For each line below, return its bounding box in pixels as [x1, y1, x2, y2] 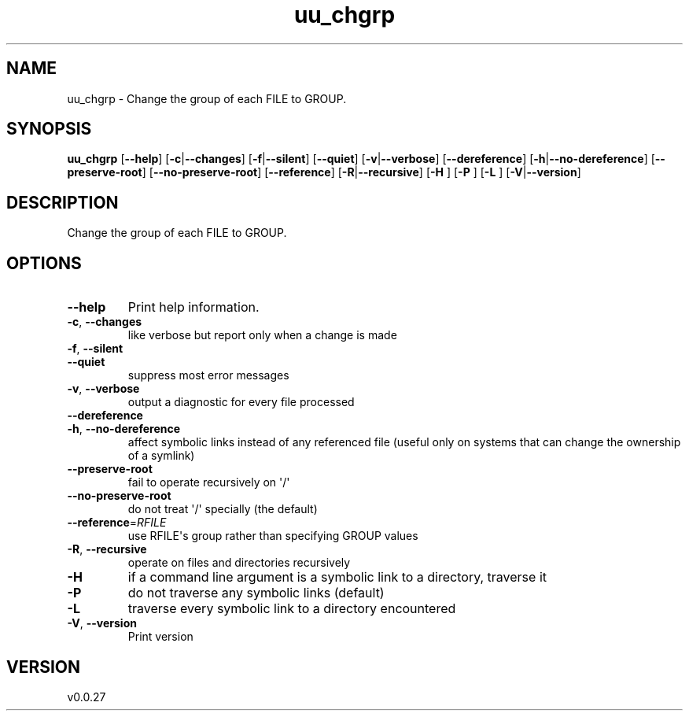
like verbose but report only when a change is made [127, 328, 397, 342]
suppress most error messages [127, 368, 289, 383]
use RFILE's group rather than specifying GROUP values [127, 529, 418, 543]
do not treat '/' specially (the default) [127, 502, 318, 516]
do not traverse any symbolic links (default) [127, 585, 385, 601]
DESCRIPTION [6, 192, 119, 213]
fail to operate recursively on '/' [127, 475, 290, 490]
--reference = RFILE [67, 516, 167, 530]
